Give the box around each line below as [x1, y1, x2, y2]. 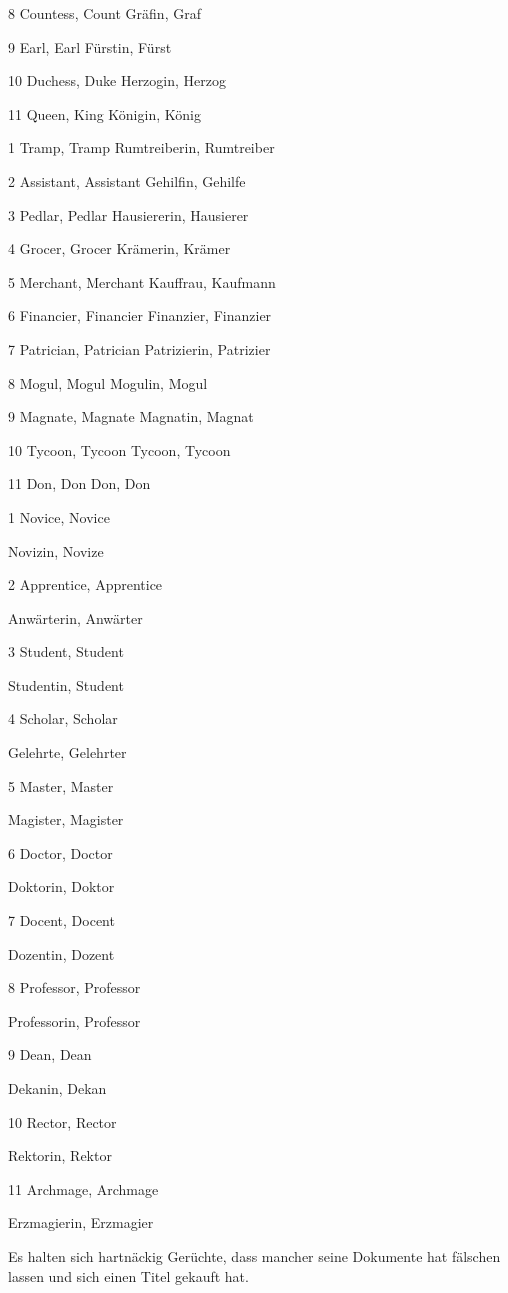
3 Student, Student [8, 641, 124, 662]
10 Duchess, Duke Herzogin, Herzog [8, 70, 226, 91]
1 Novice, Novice [8, 506, 110, 527]
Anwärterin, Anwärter [8, 607, 143, 628]
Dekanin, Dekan [8, 1078, 107, 1098]
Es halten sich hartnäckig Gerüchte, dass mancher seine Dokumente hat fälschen [8, 1245, 501, 1266]
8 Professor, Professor [8, 977, 141, 998]
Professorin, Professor [8, 1010, 141, 1031]
